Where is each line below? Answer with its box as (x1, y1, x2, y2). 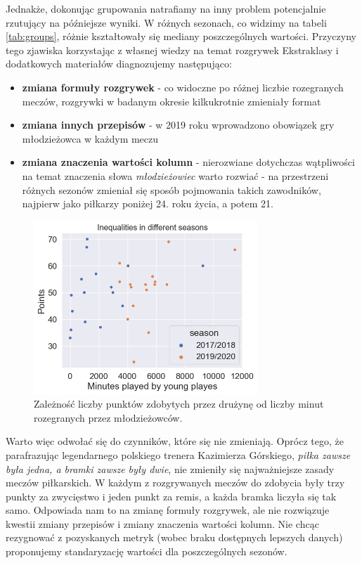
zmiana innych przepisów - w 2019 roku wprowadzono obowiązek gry (22, 117, 335, 132)
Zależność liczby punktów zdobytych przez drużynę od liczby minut (34, 396, 324, 411)
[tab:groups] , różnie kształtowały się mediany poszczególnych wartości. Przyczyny (6, 29, 356, 44)
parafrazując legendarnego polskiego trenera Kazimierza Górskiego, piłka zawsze (6, 447, 351, 462)
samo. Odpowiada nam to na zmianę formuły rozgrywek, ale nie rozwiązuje (6, 503, 330, 517)
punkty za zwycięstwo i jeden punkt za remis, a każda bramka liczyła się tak (6, 488, 337, 503)
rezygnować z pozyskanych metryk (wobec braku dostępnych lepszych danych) (6, 530, 343, 545)
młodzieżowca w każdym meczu (22, 131, 159, 145)
